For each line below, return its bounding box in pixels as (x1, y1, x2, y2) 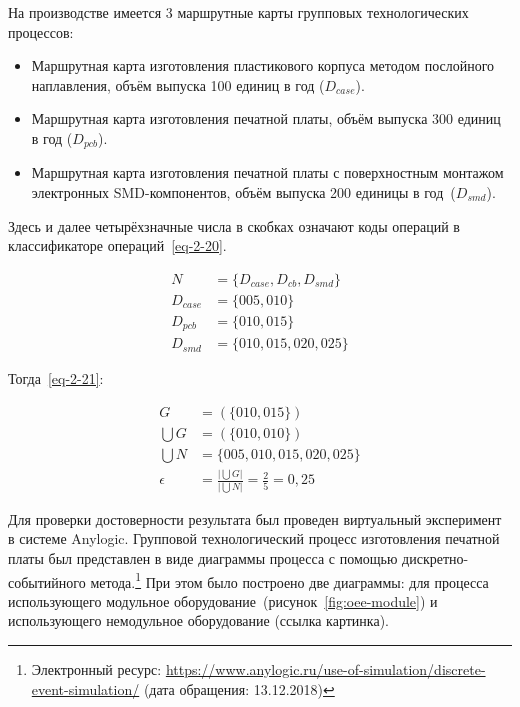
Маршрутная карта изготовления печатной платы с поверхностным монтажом (31, 162, 504, 183)
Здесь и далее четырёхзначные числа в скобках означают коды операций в (8, 215, 460, 236)
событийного (8, 571, 86, 592)
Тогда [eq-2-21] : (8, 368, 104, 389)
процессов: (8, 21, 74, 42)
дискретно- (402, 547, 469, 568)
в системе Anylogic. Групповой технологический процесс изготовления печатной (8, 528, 500, 549)
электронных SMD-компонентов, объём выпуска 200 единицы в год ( (31, 182, 456, 203)
